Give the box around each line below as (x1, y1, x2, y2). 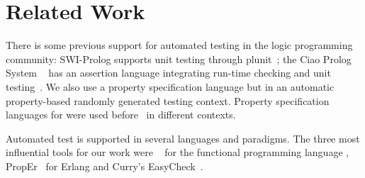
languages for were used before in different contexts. (6, 107, 236, 122)
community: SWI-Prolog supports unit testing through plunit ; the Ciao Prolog (6, 51, 352, 66)
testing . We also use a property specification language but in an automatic (6, 79, 335, 94)
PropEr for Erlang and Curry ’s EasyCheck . (6, 158, 203, 173)
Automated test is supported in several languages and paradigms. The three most (6, 130, 360, 145)
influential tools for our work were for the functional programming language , (6, 145, 349, 160)
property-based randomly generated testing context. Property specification (6, 93, 330, 108)
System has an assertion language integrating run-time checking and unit (6, 65, 331, 80)
